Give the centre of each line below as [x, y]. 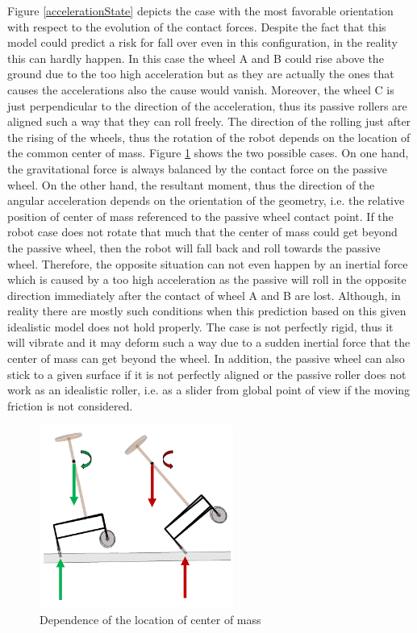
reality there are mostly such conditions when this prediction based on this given [207, 311]
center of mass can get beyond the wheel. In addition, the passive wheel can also [206, 358]
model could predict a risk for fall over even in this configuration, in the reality [202, 42]
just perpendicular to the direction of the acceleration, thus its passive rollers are [207, 105]
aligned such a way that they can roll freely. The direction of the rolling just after [209, 121]
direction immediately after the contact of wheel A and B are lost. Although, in [204, 295]
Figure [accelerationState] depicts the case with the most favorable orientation [200, 10]
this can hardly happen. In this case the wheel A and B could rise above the [196, 58]
